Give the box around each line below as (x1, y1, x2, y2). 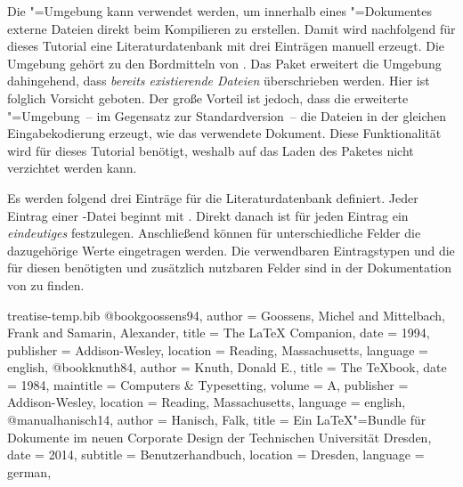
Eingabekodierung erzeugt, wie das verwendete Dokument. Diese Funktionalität (7, 124, 442, 142)
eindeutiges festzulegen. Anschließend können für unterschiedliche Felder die (7, 223, 421, 242)
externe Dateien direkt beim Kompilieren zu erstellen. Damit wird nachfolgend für (7, 19, 456, 37)
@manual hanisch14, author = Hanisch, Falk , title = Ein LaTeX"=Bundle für (7, 410, 426, 429)
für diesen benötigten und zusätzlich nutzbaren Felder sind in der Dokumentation (7, 258, 451, 277)
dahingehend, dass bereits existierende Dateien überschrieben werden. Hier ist (7, 71, 430, 90)
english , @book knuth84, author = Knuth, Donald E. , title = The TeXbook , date (7, 358, 447, 377)
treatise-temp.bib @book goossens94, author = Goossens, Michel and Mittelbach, (7, 305, 445, 324)
